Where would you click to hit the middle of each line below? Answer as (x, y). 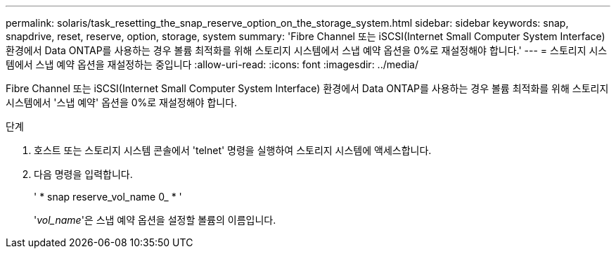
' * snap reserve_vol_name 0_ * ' (108, 197)
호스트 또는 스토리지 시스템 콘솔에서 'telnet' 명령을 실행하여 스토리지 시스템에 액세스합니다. (233, 150)
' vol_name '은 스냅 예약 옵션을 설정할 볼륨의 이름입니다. (155, 220)
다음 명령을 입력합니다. (83, 174)
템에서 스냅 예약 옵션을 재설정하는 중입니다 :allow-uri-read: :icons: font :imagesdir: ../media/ (212, 64)
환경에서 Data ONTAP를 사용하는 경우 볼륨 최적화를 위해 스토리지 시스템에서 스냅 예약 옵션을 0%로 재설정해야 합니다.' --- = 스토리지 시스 (307, 50)
